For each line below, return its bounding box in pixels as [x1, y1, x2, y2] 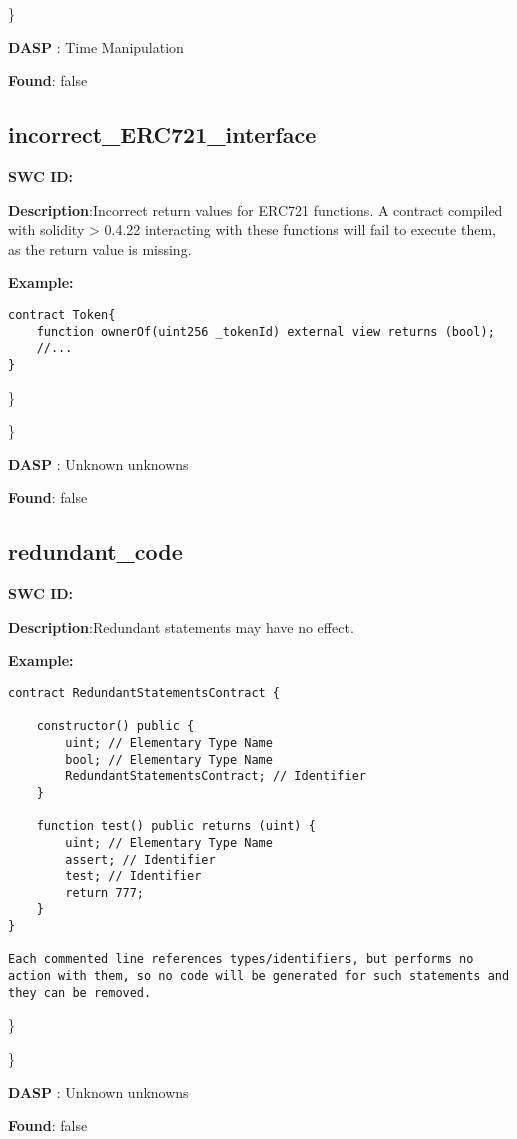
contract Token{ [8, 307, 116, 322]
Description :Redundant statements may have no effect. [8, 616, 354, 637]
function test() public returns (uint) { [36, 819, 316, 834]
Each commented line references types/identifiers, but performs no [8, 952, 474, 967]
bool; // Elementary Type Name [65, 752, 273, 767]
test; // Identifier [65, 869, 202, 884]
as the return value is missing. [8, 238, 192, 259]
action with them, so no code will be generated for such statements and [8, 969, 510, 984]
